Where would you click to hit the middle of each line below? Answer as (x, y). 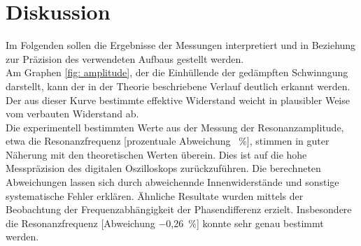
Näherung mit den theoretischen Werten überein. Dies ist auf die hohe (156, 154)
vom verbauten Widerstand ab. (72, 114)
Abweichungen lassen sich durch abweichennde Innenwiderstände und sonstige (172, 182)
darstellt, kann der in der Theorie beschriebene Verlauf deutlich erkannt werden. (178, 86)
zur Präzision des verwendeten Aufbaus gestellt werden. (125, 58)
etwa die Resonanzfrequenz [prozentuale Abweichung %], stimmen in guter (168, 141)
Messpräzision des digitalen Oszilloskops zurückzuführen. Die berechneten (163, 168)
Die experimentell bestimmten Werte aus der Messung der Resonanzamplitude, (175, 127)
